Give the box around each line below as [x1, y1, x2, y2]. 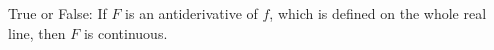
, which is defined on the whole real [269, 3, 487, 23]
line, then [8, 22, 66, 43]
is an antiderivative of [125, 3, 258, 23]
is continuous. [83, 22, 168, 43]
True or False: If [8, 3, 107, 23]
